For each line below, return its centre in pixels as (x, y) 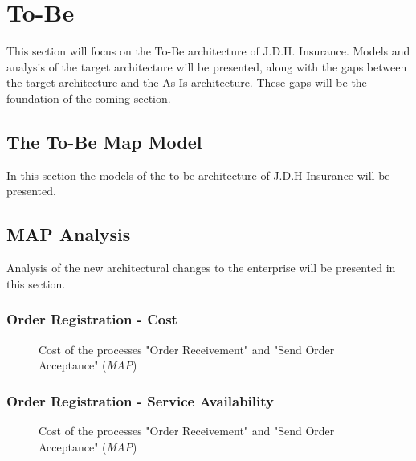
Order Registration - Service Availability (140, 400)
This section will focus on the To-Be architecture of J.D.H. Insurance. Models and (208, 51)
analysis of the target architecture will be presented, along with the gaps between (207, 66)
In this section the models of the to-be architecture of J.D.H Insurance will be (198, 175)
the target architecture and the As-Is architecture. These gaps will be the (187, 82)
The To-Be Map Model (104, 141)
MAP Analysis (69, 234)
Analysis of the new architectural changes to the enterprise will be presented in (201, 268)
